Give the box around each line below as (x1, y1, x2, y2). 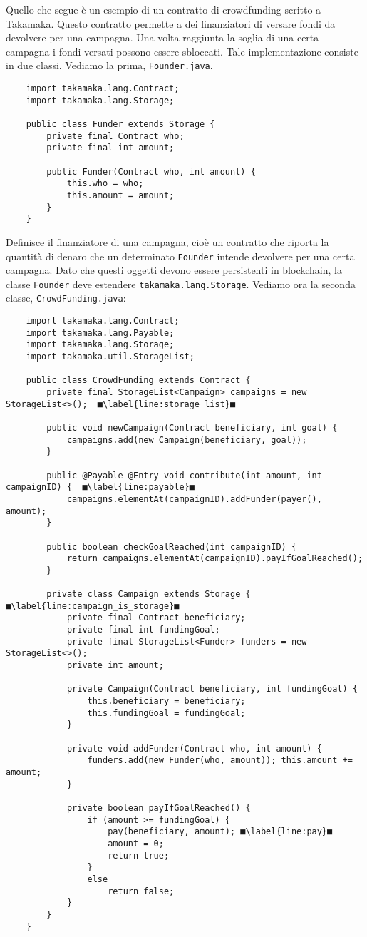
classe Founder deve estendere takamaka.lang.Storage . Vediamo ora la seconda (6, 276, 356, 291)
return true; (108, 850, 170, 861)
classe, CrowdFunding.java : (6, 290, 126, 305)
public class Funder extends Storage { (26, 119, 215, 129)
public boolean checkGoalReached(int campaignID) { (46, 541, 297, 552)
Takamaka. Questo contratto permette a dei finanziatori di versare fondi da (6, 16, 336, 31)
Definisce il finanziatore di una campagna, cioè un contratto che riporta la (6, 234, 329, 249)
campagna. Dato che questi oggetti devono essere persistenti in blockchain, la (6, 262, 342, 277)
